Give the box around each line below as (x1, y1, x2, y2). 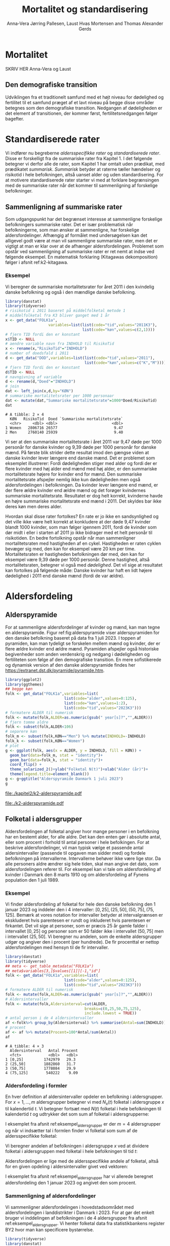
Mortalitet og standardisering (22, 4, 148, 15)
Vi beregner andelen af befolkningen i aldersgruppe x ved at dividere (5, 1142, 149, 1149)
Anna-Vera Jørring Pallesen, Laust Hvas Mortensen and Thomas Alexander (7, 20, 163, 26)
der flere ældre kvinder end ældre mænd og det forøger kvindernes (5, 487, 146, 493)
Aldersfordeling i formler (5, 1082, 67, 1089)
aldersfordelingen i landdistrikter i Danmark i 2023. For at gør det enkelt (5, 1209, 154, 1216)
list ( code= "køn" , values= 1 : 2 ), (64, 701, 128, 706)
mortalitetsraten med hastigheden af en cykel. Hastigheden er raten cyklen (5, 540, 161, 546)
